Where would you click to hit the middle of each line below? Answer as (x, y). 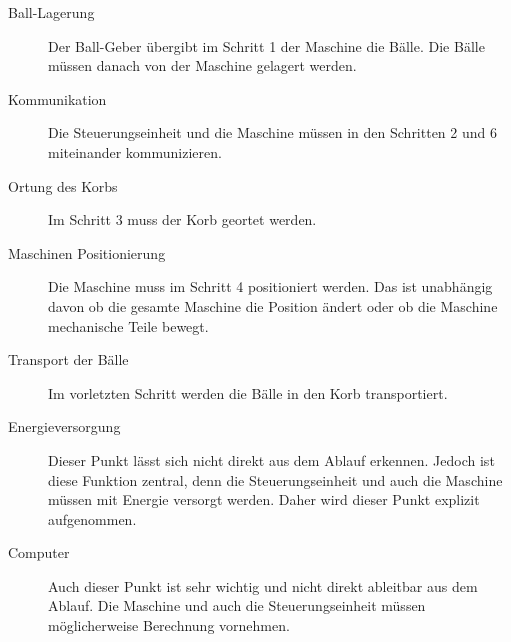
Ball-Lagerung (51, 12)
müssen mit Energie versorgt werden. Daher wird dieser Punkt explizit (264, 499)
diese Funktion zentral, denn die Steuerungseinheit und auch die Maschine (275, 479)
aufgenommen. (92, 518)
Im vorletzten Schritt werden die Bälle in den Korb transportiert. (248, 392)
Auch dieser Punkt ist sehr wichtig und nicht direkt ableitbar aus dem (263, 585)
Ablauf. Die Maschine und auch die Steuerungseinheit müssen (237, 605)
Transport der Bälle (68, 359)
